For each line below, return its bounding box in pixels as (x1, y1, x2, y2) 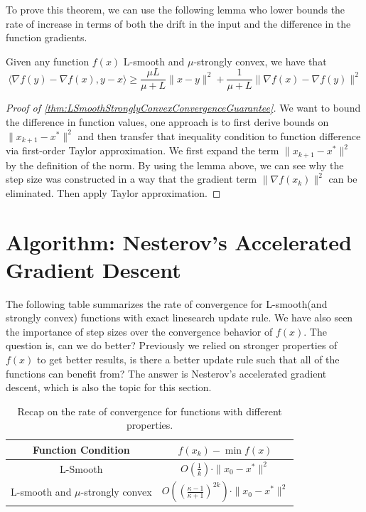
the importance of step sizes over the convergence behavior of (6, 324, 273, 338)
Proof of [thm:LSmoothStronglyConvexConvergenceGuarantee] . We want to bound (6, 100, 361, 115)
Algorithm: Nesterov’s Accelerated (6, 227, 352, 256)
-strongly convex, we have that (193, 53, 327, 68)
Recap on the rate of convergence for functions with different (17, 403, 282, 418)
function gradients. (6, 30, 87, 45)
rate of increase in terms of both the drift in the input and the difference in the (6, 16, 351, 31)
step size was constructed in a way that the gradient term (6, 171, 257, 186)
